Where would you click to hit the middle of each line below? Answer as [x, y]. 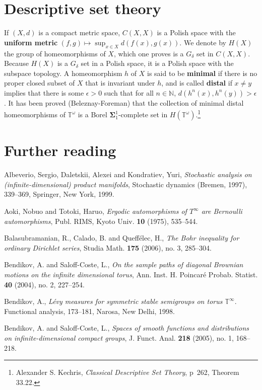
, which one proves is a [149, 53]
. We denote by [203, 42]
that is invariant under [120, 83]
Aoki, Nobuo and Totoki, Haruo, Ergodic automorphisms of [95, 211]
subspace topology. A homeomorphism [63, 73]
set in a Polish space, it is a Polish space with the [157, 63]
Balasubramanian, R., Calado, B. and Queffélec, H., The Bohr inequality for [122, 238]
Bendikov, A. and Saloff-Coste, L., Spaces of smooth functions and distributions [127, 328]
